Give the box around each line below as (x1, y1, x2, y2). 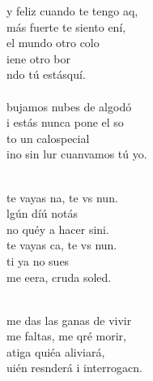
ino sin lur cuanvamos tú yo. (6, 145, 147, 162)
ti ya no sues (6, 252, 70, 269)
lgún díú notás (6, 205, 78, 222)
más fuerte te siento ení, (6, 18, 126, 35)
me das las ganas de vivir (6, 311, 132, 328)
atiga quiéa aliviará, (6, 343, 105, 360)
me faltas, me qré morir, (6, 327, 126, 344)
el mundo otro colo (6, 34, 100, 51)
